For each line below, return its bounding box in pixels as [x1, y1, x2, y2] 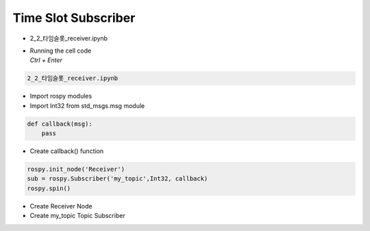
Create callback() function [29, 147, 104, 155]
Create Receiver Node [29, 202, 92, 210]
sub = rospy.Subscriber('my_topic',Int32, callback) [27, 175, 208, 182]
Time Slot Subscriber [12, 10, 136, 25]
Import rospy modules [29, 92, 92, 100]
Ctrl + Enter [29, 56, 63, 64]
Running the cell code [29, 46, 92, 55]
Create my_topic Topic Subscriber [29, 212, 126, 220]
